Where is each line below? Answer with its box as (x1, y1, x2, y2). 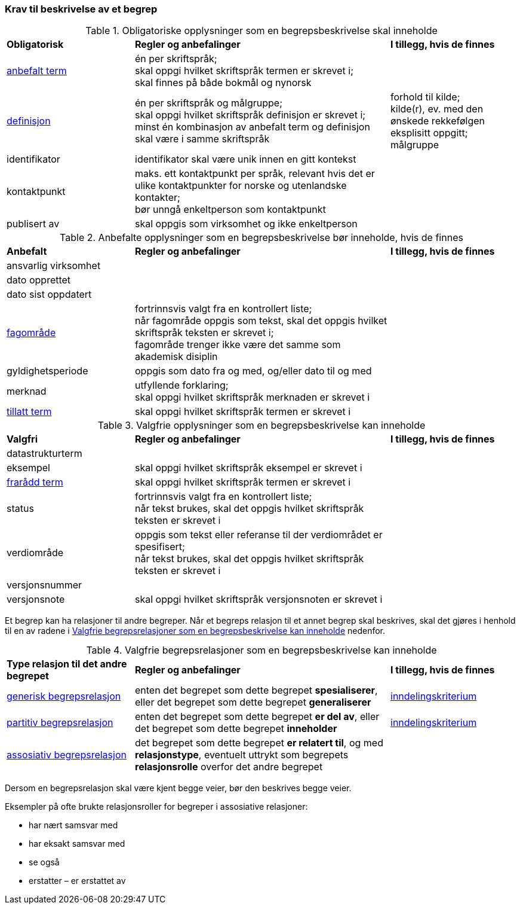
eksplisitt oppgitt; (390, 127, 468, 139)
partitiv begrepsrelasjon (7, 716, 113, 729)
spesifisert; (135, 541, 185, 553)
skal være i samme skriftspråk (135, 133, 270, 145)
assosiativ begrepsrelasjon (7, 749, 127, 761)
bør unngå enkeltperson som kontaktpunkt (135, 203, 326, 216)
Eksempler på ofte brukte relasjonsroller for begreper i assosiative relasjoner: (5, 801, 308, 812)
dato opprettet (7, 274, 71, 286)
